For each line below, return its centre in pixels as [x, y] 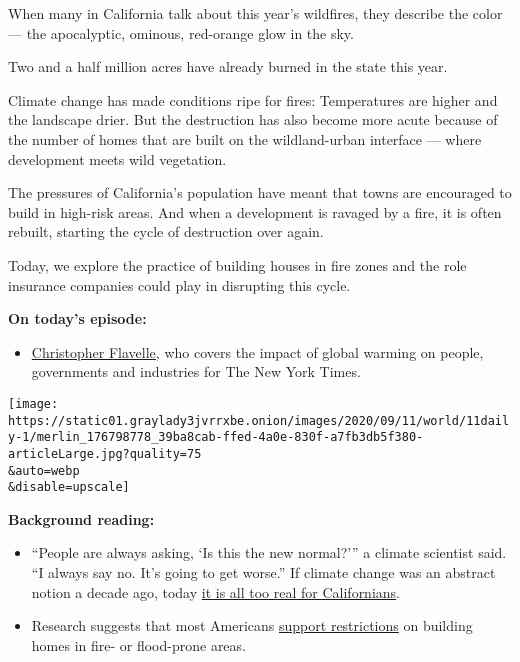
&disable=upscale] [69, 487]
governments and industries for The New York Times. [196, 371]
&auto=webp [44, 470]
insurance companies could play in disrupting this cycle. [179, 284]
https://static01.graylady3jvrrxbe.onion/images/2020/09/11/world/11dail [259, 420]
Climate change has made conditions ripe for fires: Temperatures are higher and [253, 99]
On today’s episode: [77, 318]
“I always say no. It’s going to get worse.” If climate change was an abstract [263, 572]
